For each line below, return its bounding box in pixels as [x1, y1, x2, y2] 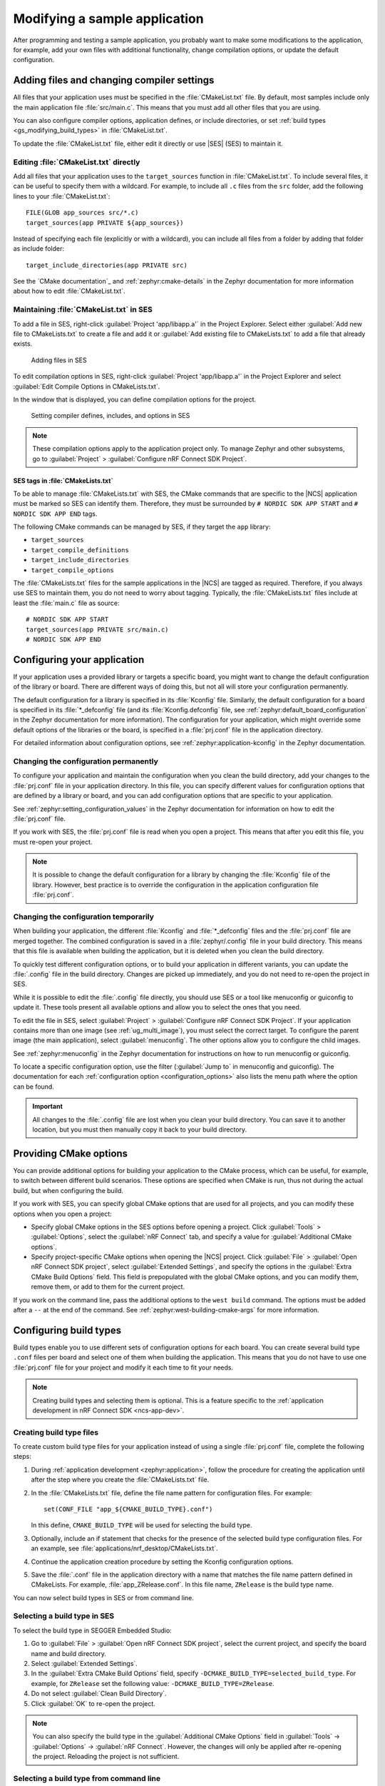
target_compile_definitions [31, 546, 130, 554]
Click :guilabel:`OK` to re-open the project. [31, 1699, 156, 1707]
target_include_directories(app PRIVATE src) [26, 261, 188, 269]
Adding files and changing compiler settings [13, 74, 215, 86]
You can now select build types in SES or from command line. [13, 1593, 194, 1602]
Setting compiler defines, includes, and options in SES [31, 411, 190, 420]
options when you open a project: [13, 1209, 112, 1218]
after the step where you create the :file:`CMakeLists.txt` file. [31, 1475, 210, 1484]
